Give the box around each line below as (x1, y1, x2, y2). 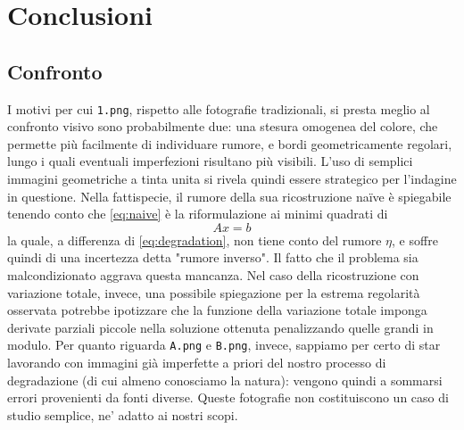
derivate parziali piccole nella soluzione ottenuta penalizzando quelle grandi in (7, 318, 434, 336)
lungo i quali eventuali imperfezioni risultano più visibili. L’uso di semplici (7, 152, 413, 170)
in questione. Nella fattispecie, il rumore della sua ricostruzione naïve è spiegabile (7, 186, 452, 205)
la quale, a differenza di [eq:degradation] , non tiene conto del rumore (7, 230, 382, 249)
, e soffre (392, 230, 438, 249)
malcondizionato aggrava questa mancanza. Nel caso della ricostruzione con (7, 265, 419, 284)
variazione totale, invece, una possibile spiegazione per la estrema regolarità (7, 283, 420, 302)
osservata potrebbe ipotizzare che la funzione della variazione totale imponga (7, 301, 427, 319)
